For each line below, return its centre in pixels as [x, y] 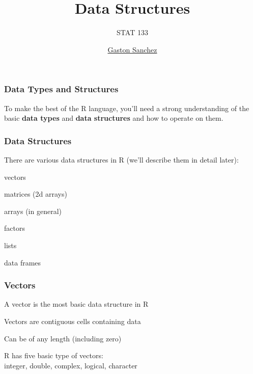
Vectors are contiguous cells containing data [73, 321]
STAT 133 [132, 32]
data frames [23, 262]
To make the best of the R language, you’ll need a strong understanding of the [127, 108]
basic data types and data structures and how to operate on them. [114, 118]
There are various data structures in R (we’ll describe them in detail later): [121, 160]
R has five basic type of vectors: [54, 355]
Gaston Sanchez [132, 49]
